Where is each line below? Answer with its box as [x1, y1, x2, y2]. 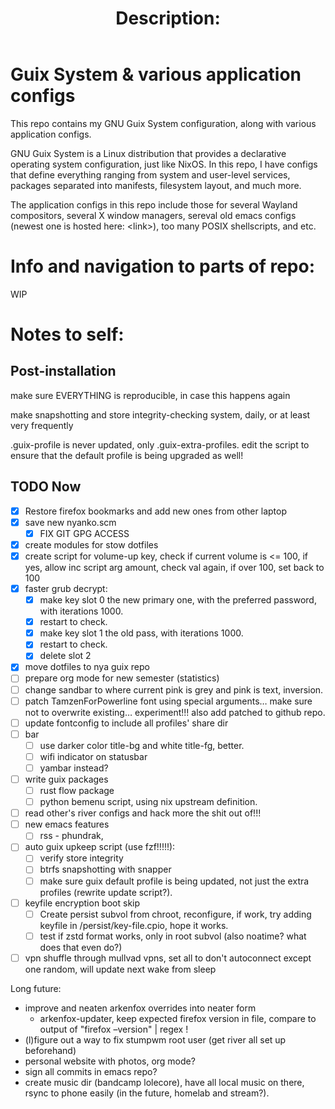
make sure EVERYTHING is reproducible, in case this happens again [10, 389, 291, 401]
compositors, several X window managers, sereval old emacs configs [10, 209, 297, 221]
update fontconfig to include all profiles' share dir [24, 717, 229, 729]
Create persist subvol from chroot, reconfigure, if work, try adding [39, 908, 312, 920]
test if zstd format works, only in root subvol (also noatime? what [39, 930, 307, 942]
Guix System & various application [10, 63, 302, 86]
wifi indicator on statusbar [39, 750, 148, 762]
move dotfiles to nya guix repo [24, 661, 150, 673]
